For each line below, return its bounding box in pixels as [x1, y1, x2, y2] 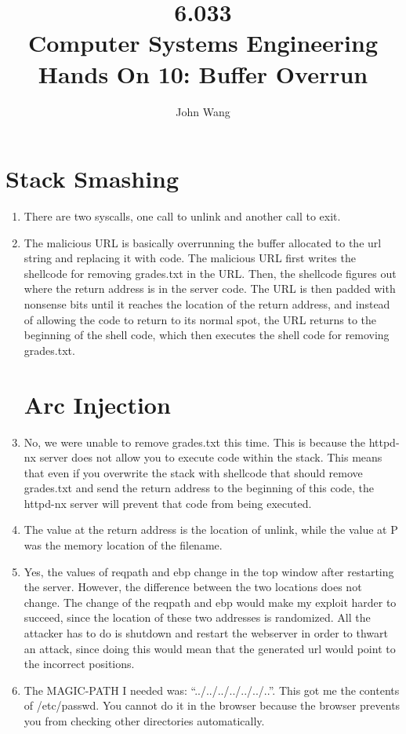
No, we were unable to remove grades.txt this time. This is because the [24, 433, 365, 450]
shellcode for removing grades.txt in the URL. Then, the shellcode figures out [24, 265, 397, 281]
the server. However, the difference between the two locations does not [24, 579, 362, 595]
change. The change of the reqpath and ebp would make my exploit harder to [24, 593, 397, 610]
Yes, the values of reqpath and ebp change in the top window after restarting [24, 563, 394, 579]
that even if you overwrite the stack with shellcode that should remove [24, 464, 363, 480]
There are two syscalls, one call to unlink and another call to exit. [24, 208, 341, 225]
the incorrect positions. [24, 655, 135, 672]
